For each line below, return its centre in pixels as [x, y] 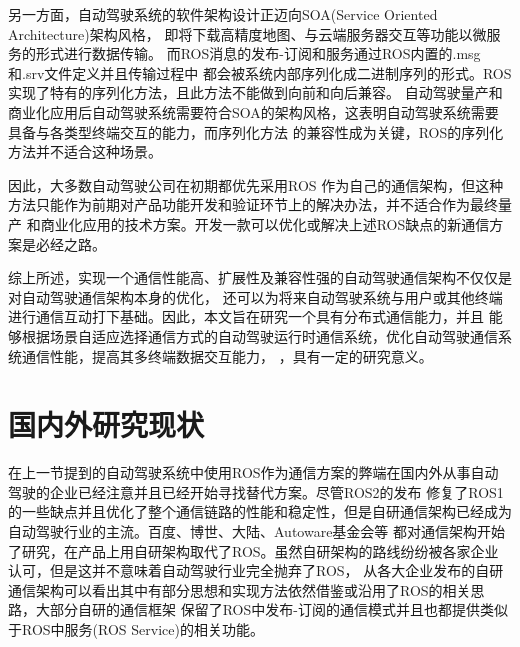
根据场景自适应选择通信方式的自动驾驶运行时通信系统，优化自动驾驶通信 [259, 335]
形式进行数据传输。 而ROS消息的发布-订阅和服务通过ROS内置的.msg [258, 53]
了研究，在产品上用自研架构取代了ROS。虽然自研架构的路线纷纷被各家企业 [253, 550]
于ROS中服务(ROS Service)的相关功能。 [136, 628]
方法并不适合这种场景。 [85, 151]
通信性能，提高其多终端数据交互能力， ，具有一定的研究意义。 [227, 355]
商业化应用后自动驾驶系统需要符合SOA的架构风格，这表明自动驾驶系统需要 [253, 111]
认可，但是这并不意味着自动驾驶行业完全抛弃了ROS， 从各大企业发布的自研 [256, 570]
